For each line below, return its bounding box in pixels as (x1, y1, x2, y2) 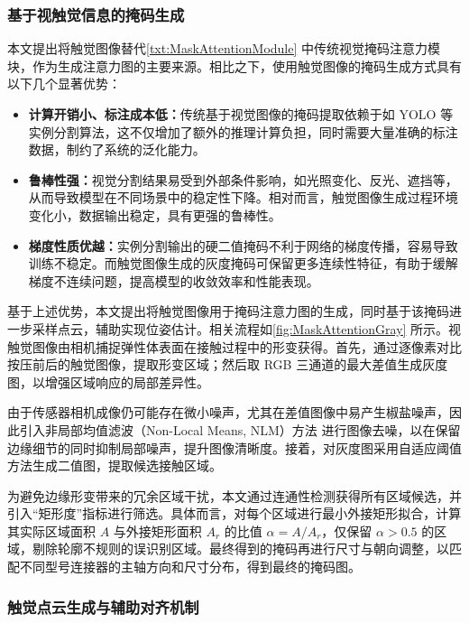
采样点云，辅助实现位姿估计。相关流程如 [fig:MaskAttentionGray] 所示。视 (32, 319, 462, 338)
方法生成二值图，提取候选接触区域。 (7, 456, 222, 475)
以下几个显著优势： (7, 74, 121, 93)
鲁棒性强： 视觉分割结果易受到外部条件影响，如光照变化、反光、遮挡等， (28, 170, 458, 189)
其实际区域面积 (7, 521, 96, 540)
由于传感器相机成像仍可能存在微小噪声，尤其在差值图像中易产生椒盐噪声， (7, 403, 449, 422)
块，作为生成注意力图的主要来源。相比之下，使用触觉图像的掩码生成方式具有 (7, 56, 462, 75)
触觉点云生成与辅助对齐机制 (7, 595, 199, 618)
